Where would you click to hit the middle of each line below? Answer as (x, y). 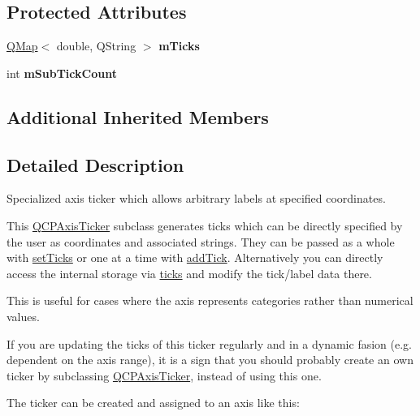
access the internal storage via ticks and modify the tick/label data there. (189, 273)
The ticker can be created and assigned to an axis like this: (153, 403)
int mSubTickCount (62, 73)
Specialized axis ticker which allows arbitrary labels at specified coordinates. (196, 198)
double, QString (96, 46)
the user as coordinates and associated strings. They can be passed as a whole (201, 241)
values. (23, 316)
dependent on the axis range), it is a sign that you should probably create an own (210, 360)
